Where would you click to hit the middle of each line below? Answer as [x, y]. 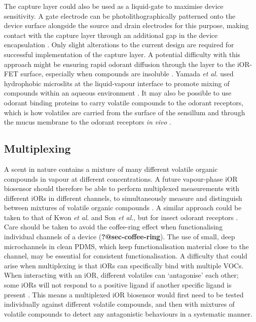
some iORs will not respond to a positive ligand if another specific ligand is [118, 285]
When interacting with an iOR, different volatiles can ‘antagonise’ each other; [121, 275]
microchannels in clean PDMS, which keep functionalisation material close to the [127, 246]
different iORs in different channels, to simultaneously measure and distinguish [123, 198]
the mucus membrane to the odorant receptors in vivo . [88, 122]
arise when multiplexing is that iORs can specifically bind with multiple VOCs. [124, 265]
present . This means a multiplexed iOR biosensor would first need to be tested [124, 294]
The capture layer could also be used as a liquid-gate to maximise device [114, 6]
